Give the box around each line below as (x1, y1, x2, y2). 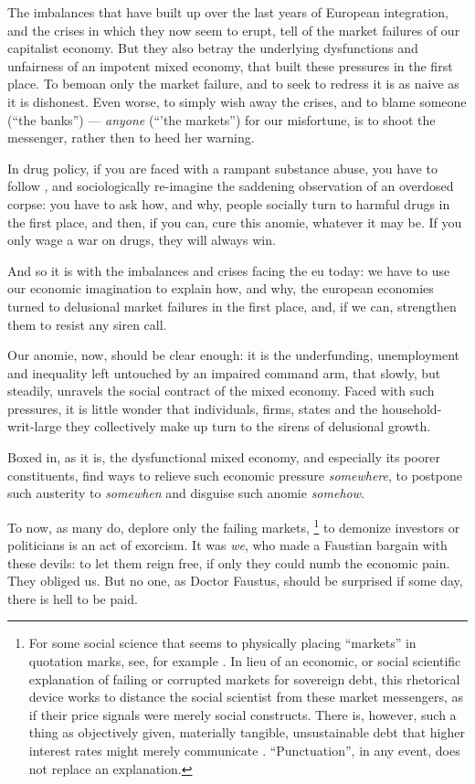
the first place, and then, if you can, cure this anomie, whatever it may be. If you (7, 212, 462, 231)
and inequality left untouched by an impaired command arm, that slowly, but (7, 363, 441, 382)
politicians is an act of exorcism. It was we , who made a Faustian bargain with (7, 535, 448, 555)
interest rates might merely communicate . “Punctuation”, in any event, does (28, 741, 460, 760)
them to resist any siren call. (7, 314, 167, 334)
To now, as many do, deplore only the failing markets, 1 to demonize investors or (7, 514, 460, 536)
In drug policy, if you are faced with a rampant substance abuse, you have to (7, 158, 438, 177)
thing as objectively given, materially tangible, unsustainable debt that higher (28, 723, 465, 742)
